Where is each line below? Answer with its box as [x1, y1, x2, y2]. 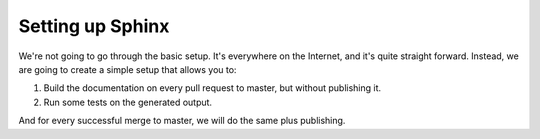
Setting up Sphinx [18, 15, 170, 37]
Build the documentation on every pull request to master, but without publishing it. [43, 82, 382, 94]
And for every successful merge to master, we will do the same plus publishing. [18, 115, 346, 127]
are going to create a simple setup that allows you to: [18, 63, 237, 75]
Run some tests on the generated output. [43, 96, 213, 108]
